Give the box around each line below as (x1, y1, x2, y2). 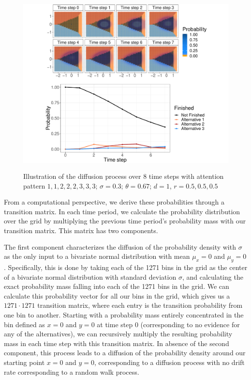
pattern (23, 180, 45, 190)
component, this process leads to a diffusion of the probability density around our (4, 348, 246, 358)
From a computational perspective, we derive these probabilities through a (4, 197, 225, 207)
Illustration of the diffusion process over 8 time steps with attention (23, 171, 224, 181)
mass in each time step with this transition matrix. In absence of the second (4, 338, 229, 348)
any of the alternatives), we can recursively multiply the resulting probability (4, 329, 233, 339)
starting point (4, 357, 45, 367)
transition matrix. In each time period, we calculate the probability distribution (4, 206, 240, 216)
